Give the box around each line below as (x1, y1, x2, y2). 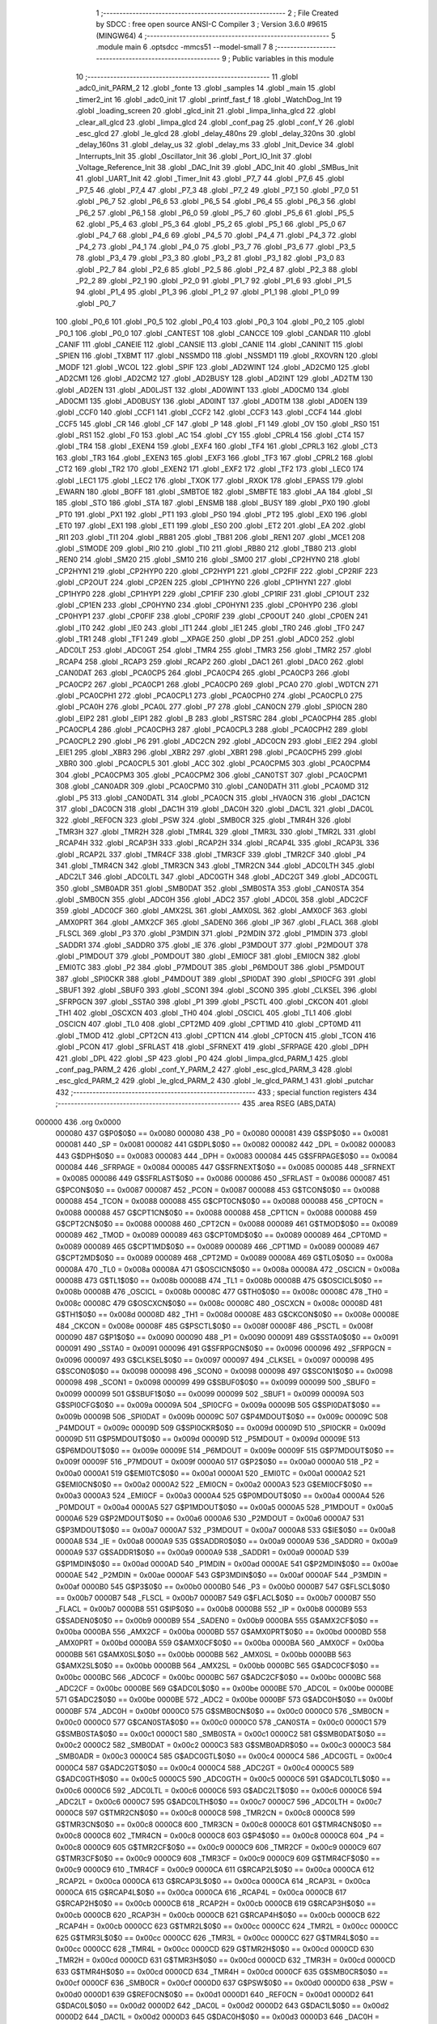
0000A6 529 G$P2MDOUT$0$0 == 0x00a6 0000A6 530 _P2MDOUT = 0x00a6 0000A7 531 (55, 1514, 364, 1524)
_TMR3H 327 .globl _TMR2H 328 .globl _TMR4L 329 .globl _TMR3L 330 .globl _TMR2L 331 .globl (55, 827, 376, 836)
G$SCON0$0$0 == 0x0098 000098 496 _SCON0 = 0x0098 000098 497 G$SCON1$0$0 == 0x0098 (55, 1367, 393, 1376)
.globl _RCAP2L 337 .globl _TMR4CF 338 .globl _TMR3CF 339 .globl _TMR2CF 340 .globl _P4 (55, 849, 366, 859)
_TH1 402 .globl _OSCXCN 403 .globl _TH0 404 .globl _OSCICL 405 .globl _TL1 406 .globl (55, 1008, 352, 1018)
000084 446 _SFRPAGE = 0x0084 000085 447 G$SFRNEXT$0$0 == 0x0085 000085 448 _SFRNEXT (55, 1163, 396, 1172)
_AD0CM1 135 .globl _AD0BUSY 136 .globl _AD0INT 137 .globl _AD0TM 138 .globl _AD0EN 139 (55, 396, 368, 406)
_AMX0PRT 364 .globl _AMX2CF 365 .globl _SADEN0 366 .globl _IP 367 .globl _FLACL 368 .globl (55, 917, 379, 927)
